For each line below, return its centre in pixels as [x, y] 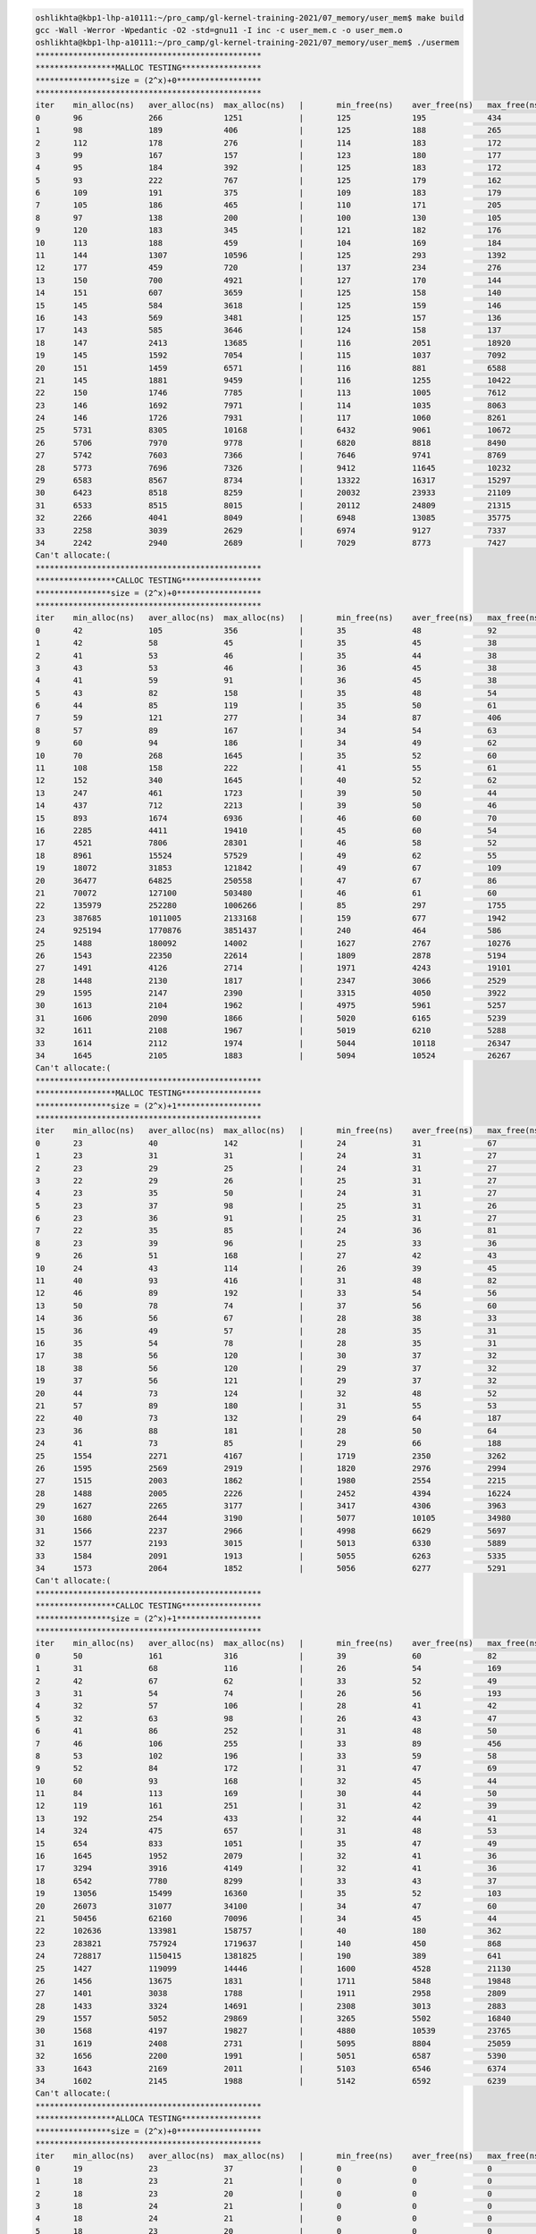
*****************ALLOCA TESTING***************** [149, 2119]
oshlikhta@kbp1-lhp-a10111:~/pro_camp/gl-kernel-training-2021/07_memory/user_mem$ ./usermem [247, 43]
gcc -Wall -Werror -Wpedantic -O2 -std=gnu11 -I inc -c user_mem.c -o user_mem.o [219, 30]
